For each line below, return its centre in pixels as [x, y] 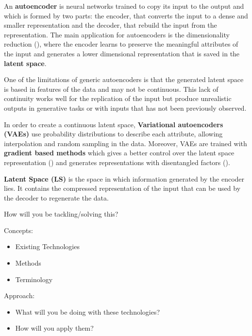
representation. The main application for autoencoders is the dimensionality [117, 34]
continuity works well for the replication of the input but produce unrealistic [118, 98]
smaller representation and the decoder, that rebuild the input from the [110, 25]
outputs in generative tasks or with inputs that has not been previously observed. [125, 108]
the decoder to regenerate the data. [56, 197]
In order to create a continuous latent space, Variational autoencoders [114, 124]
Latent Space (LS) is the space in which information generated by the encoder [124, 178]
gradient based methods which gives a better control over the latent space [119, 153]
